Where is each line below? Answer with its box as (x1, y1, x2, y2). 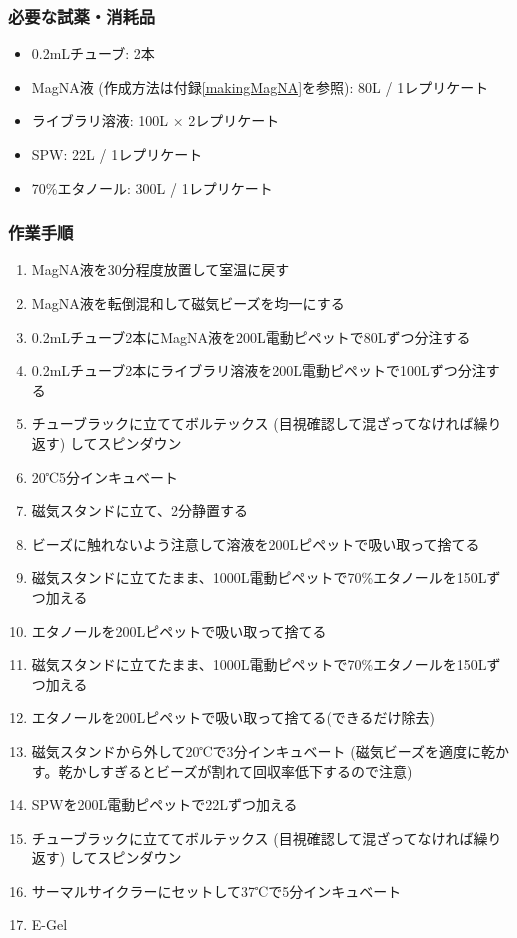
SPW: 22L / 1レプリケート (31, 144, 203, 164)
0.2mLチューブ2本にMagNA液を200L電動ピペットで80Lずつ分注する (31, 326, 471, 347)
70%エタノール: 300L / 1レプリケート (31, 177, 273, 198)
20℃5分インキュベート (31, 466, 179, 487)
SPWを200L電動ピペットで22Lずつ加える (31, 794, 298, 815)
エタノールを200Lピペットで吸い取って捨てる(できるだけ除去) (31, 707, 436, 728)
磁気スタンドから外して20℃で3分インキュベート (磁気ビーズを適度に (31, 740, 481, 761)
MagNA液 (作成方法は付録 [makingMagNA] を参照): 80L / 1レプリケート (31, 76, 489, 97)
